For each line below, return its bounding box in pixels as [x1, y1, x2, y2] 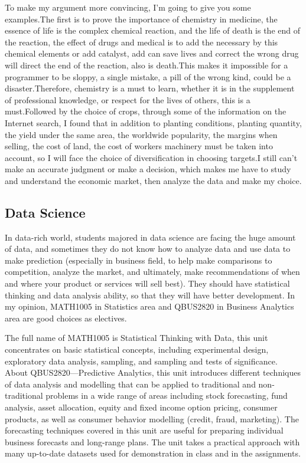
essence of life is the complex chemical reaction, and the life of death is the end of [5, 24, 301, 37]
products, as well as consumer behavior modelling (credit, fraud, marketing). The [5, 412, 299, 425]
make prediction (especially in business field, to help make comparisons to [5, 254, 272, 266]
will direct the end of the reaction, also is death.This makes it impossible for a [5, 58, 288, 71]
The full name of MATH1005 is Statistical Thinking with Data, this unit [5, 331, 268, 344]
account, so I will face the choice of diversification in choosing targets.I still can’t [5, 151, 298, 163]
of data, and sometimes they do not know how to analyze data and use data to [5, 242, 291, 255]
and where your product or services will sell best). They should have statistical [5, 277, 290, 290]
